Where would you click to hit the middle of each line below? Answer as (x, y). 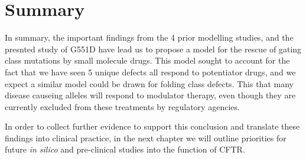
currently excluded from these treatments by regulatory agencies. (122, 106)
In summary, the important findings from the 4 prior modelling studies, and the (149, 37)
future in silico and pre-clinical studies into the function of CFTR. (125, 149)
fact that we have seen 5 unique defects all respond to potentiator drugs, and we (150, 72)
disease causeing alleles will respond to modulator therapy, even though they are (150, 95)
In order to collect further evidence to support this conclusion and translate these (152, 126)
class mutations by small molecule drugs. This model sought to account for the (147, 60)
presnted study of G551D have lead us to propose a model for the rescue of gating (153, 49)
